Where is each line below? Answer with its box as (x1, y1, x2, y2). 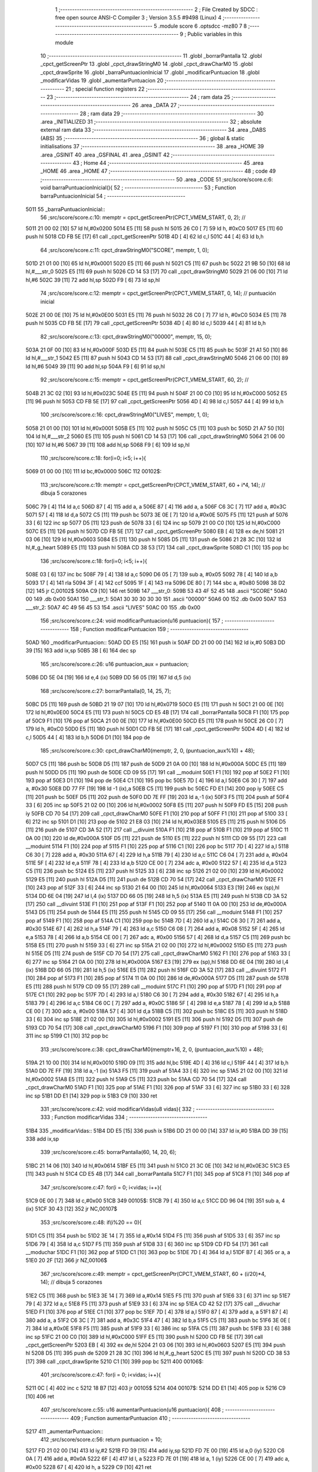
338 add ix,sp (25, 1135, 59, 1142)
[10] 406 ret (25, 1393, 54, 1400)
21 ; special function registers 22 (65, 85, 145, 92)
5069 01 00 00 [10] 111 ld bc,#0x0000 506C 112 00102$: (25, 468, 162, 475)
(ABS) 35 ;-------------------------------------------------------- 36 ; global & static (40, 134, 245, 141)
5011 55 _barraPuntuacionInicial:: (25, 205, 105, 213)
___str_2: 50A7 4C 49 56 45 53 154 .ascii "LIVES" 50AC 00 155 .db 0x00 (25, 604, 201, 611)
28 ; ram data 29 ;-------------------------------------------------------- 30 (79, 110, 264, 117)
